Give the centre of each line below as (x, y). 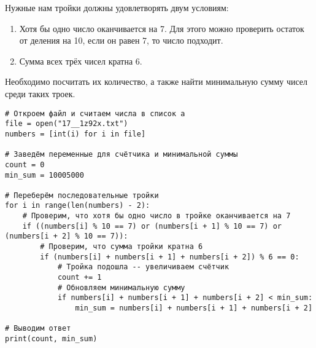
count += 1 (79, 278)
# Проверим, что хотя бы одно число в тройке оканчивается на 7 (156, 216)
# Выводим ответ (38, 329)
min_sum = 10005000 (44, 175)
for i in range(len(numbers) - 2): (78, 206)
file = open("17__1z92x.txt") (67, 124)
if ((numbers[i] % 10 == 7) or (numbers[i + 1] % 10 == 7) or (152, 226)
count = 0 (25, 164)
